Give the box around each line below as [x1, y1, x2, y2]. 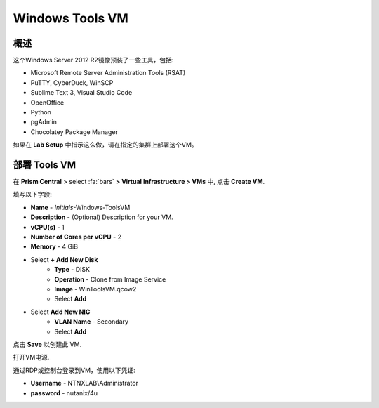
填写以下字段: [13, 190, 53, 199]
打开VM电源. [13, 353, 50, 362]
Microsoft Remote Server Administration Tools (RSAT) [30, 69, 186, 77]
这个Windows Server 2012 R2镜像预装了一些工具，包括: [13, 56, 174, 65]
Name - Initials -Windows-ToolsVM [30, 203, 131, 211]
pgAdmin [30, 118, 58, 126]
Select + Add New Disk [30, 255, 98, 263]
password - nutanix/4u [30, 388, 98, 397]
